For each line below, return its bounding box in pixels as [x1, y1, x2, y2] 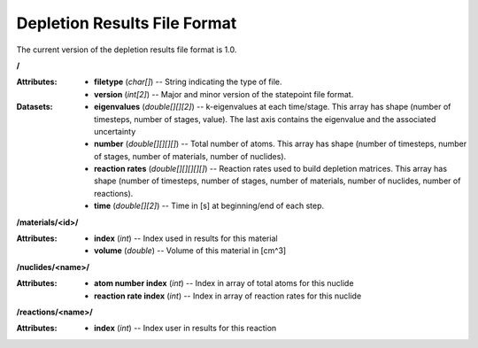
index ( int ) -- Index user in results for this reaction [94, 323, 277, 334]
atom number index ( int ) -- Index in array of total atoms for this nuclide [94, 278, 354, 289]
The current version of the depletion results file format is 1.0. [16, 44, 237, 55]
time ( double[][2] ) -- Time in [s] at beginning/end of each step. [94, 200, 325, 212]
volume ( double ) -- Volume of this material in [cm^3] [94, 245, 287, 256]
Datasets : [16, 102, 53, 112]
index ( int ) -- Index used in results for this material [94, 233, 278, 244]
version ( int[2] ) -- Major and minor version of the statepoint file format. [94, 89, 354, 99]
